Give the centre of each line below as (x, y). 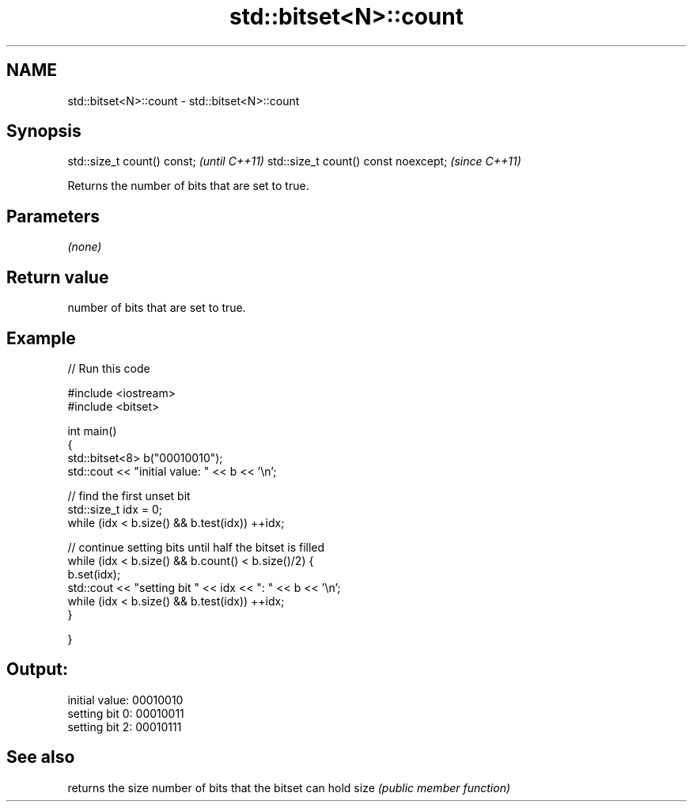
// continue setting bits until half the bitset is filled (196, 547)
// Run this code (109, 368)
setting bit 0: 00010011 (126, 713)
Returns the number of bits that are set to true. (188, 186)
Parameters (53, 216)
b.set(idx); (94, 574)
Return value (58, 277)
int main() (92, 431)
